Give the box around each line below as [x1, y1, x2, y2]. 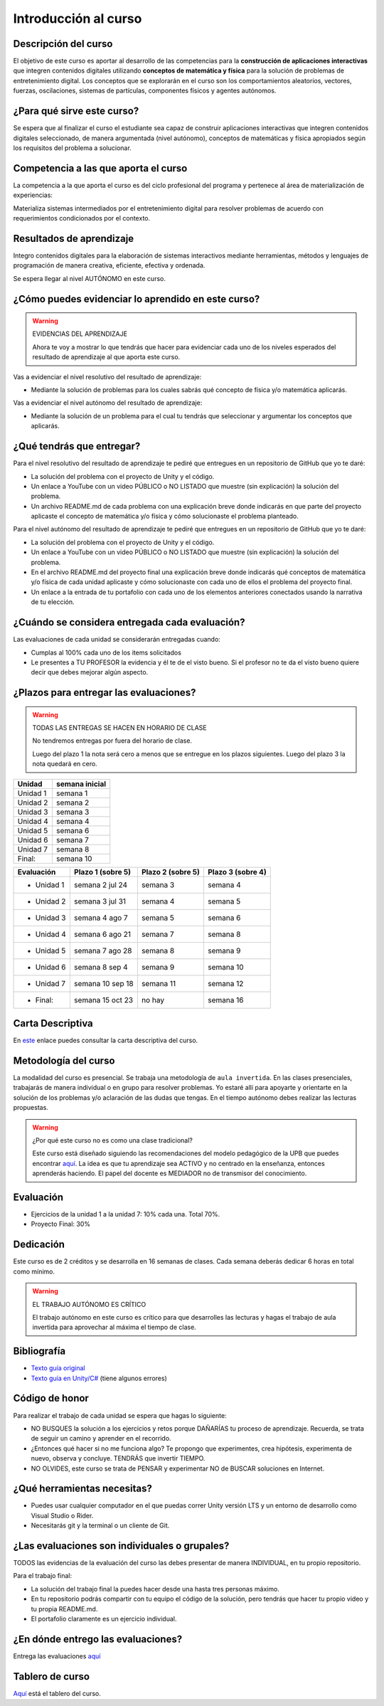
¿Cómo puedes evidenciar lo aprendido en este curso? [13, 292, 260, 305]
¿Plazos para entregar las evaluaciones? [13, 687, 196, 699]
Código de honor [13, 1392, 89, 1404]
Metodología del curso [13, 1054, 115, 1066]
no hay [141, 995, 165, 1005]
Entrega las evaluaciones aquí [13, 1651, 101, 1660]
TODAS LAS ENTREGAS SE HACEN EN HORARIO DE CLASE [32, 724, 207, 732]
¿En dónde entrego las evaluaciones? [13, 1633, 183, 1645]
